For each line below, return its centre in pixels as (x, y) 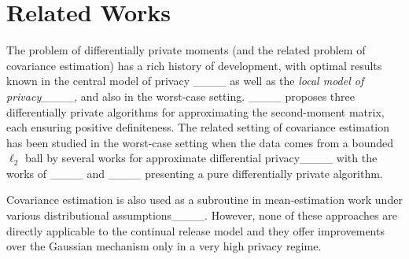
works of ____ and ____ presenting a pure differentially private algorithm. (195, 173)
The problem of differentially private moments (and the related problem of (186, 50)
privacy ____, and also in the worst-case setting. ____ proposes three (181, 96)
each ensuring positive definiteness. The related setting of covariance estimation (198, 127)
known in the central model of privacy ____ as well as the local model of (185, 81)
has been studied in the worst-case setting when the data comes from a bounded (200, 142)
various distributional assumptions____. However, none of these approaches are (202, 215)
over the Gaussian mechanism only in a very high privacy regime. (164, 246)
